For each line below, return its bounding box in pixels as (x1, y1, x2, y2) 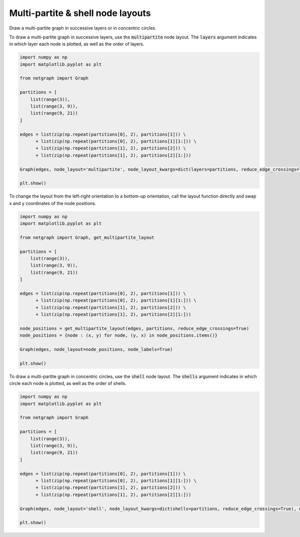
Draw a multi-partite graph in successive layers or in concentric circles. (9, 25, 156, 31)
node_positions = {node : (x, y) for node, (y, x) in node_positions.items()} (19, 332, 217, 338)
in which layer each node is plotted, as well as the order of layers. (9, 41, 144, 47)
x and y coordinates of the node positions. (9, 200, 96, 206)
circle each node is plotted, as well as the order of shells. (9, 380, 127, 386)
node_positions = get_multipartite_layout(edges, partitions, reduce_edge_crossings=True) (19, 325, 249, 331)
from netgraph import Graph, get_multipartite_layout (19, 234, 154, 240)
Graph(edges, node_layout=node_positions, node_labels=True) (19, 346, 173, 352)
